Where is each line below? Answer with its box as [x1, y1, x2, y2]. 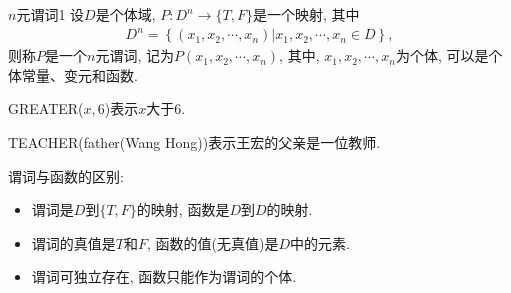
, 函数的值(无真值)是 [147, 232, 279, 253]
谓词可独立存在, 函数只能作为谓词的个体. [31, 266, 297, 287]
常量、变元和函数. [21, 64, 138, 85]
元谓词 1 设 [16, 4, 85, 24]
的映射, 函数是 [136, 199, 230, 220]
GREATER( [8, 98, 84, 119]
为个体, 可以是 [395, 45, 489, 66]
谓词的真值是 [31, 232, 116, 253]
